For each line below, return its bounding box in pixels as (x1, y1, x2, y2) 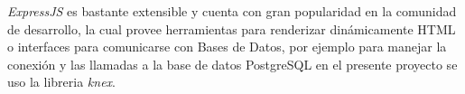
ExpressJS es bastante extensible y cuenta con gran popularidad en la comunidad (7, 2, 457, 20)
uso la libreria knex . (7, 72, 116, 91)
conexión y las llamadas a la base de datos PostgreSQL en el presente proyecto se (7, 54, 458, 73)
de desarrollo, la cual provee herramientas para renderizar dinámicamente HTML (7, 19, 456, 38)
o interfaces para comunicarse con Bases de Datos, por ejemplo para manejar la (7, 37, 447, 56)
